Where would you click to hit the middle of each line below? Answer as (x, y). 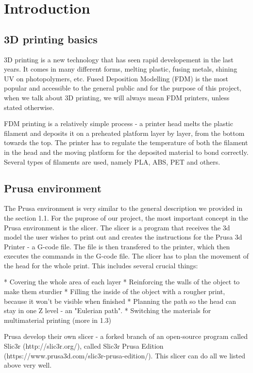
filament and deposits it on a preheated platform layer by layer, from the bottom (124, 133)
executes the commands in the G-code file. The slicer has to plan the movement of (126, 256)
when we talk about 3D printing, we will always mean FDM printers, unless (117, 97)
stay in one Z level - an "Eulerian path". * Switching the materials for (108, 310)
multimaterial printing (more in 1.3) (58, 320)
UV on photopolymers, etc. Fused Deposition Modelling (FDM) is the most (116, 78)
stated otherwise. (29, 107)
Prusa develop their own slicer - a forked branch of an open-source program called (126, 336)
